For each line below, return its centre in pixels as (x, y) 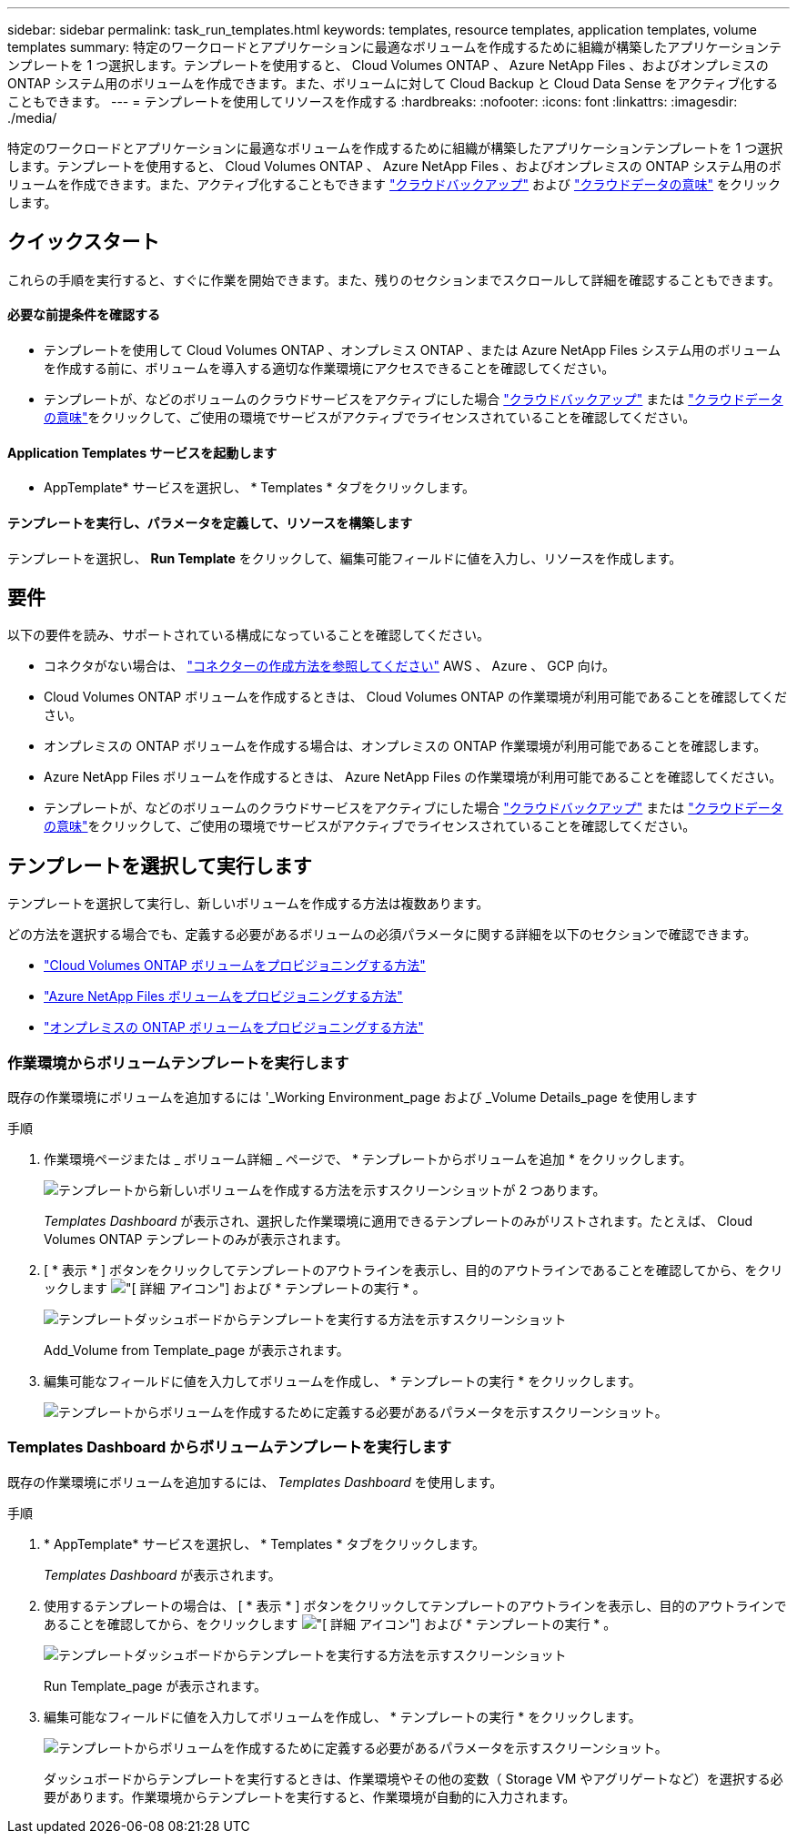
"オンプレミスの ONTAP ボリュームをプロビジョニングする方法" (234, 1027)
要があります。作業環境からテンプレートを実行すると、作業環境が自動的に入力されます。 (310, 1796)
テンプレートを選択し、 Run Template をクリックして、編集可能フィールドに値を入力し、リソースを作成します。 (345, 558)
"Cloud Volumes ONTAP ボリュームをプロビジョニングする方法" (235, 966)
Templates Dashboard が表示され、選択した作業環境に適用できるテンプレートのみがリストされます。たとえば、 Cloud (398, 1220)
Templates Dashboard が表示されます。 (162, 1574)
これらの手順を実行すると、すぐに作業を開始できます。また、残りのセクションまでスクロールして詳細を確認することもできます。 (394, 279)
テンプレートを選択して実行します (160, 865)
